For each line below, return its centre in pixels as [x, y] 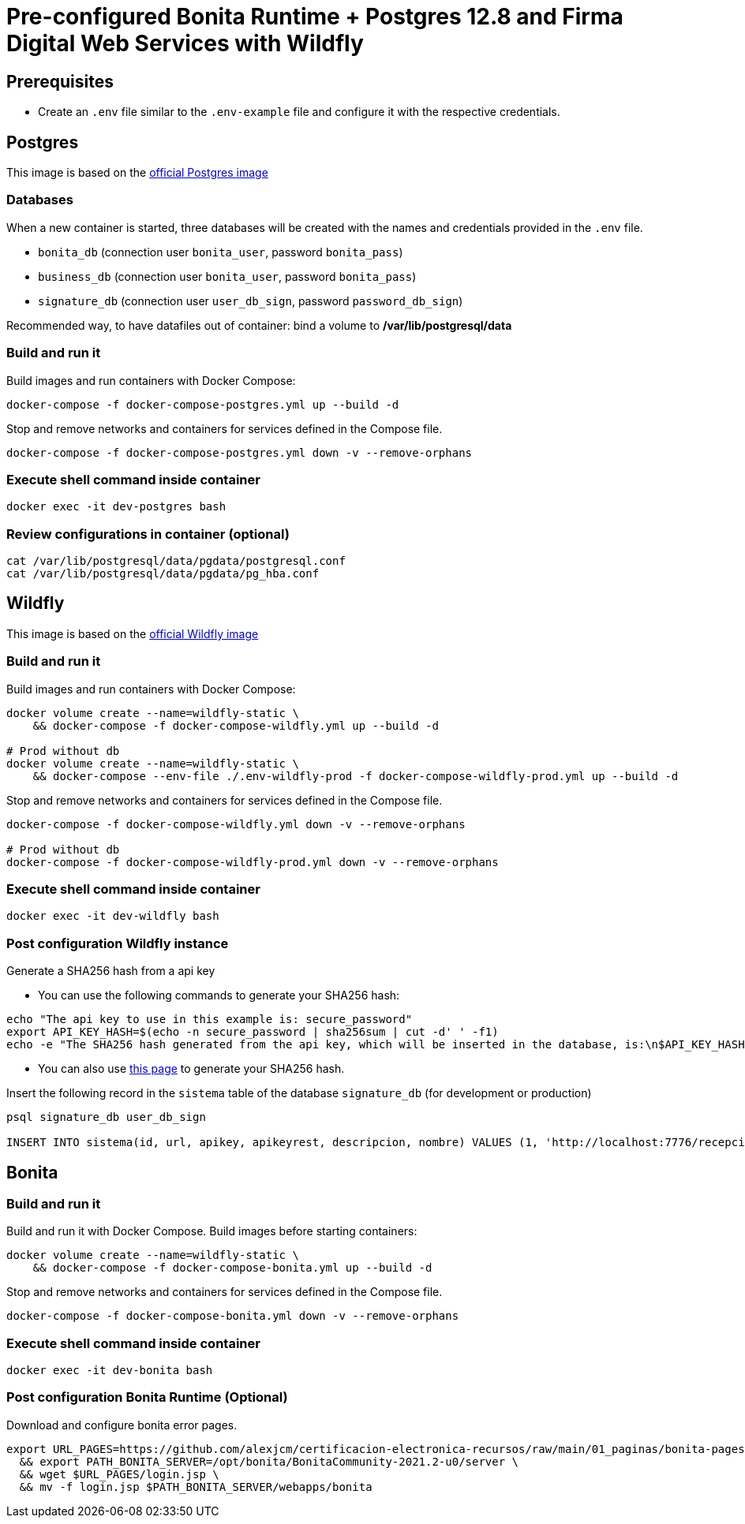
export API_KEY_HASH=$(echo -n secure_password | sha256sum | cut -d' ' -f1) [253, 1032]
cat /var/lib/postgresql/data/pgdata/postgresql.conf [176, 561]
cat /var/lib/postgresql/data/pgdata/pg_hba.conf [163, 574]
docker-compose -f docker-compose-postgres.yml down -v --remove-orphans [240, 452]
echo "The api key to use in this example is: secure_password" [210, 1020]
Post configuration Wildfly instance [118, 943]
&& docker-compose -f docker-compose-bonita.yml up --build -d [232, 1268]
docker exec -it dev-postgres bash [116, 507]
